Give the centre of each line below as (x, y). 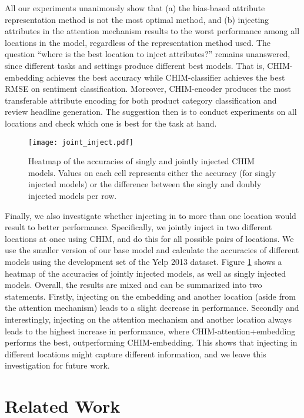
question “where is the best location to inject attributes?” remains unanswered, (148, 54)
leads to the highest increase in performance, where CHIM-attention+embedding (150, 331)
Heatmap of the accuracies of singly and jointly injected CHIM (141, 161)
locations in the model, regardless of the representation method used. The (138, 42)
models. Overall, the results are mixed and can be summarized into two (133, 285)
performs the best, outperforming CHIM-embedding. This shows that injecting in (151, 342)
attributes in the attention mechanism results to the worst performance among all (152, 31)
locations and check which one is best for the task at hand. (111, 123)
